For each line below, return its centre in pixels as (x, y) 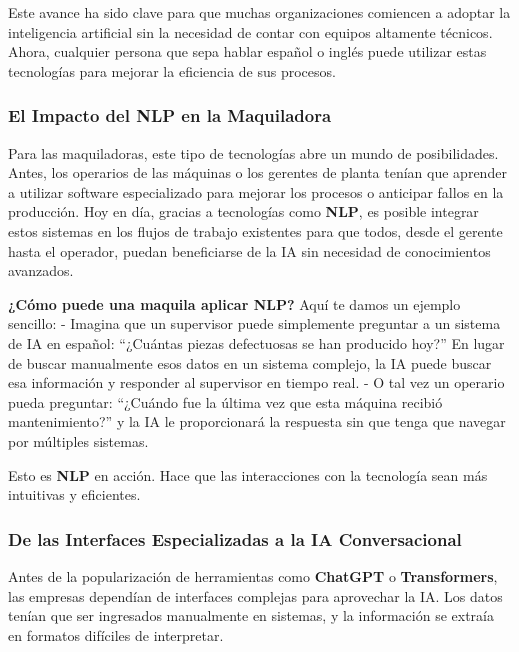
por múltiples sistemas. (78, 440)
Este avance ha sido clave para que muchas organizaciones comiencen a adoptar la (259, 12)
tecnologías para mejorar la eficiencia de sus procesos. (172, 70)
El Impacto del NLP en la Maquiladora (170, 115)
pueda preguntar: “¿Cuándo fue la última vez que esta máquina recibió (225, 401)
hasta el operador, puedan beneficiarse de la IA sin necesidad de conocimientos (249, 250)
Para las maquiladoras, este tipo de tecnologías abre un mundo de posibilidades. (253, 152)
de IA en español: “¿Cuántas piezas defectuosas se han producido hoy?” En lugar (256, 342)
